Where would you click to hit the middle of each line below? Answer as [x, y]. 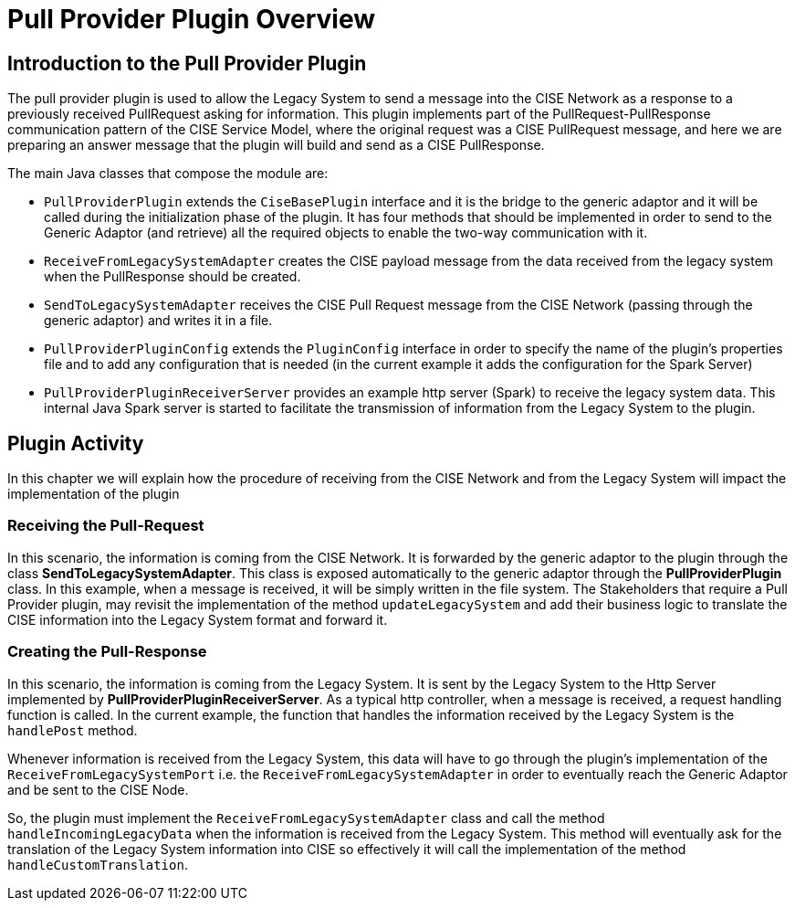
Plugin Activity [76, 443]
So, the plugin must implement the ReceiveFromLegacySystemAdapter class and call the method [306, 818]
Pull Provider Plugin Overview [192, 19]
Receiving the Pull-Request [106, 526]
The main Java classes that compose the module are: [168, 174]
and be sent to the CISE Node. [98, 789]
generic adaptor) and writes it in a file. [158, 321]
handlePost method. [73, 730]
